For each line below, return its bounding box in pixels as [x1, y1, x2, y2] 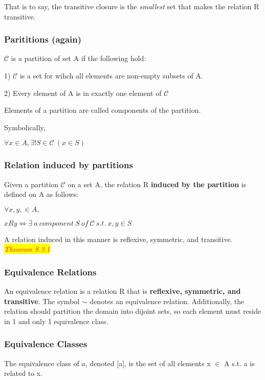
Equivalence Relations [4, 265, 97, 278]
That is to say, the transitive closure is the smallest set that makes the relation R [4, 1, 259, 11]
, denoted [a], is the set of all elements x [85, 357, 211, 368]
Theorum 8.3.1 [4, 244, 51, 254]
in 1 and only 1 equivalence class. [4, 315, 108, 326]
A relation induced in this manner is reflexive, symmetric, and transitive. [4, 233, 233, 244]
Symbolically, [4, 122, 46, 132]
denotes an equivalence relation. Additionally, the [90, 295, 245, 306]
